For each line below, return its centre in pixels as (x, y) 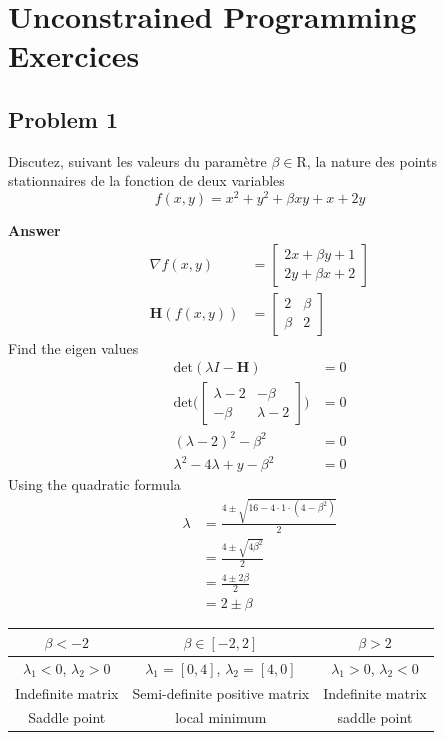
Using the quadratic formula (94, 484)
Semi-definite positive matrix (221, 692)
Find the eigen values (73, 347)
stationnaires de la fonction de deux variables (146, 180)
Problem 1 (63, 118)
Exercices (74, 55)
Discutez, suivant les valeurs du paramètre (137, 160)
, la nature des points (371, 160)
